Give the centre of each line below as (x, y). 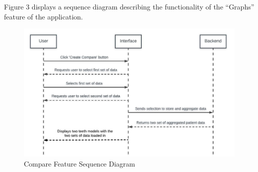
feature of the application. (43, 16)
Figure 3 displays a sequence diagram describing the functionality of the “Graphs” (129, 6)
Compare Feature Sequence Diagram (80, 163)
